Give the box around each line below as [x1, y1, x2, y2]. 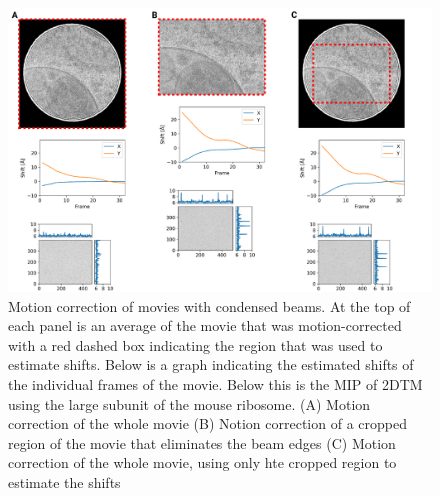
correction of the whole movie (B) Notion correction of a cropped [8, 413, 407, 434]
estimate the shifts [8, 471, 121, 492]
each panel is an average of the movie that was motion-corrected [8, 315, 402, 336]
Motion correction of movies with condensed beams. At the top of [8, 295, 411, 316]
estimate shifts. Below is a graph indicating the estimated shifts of [8, 354, 414, 375]
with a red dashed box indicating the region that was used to [8, 334, 383, 355]
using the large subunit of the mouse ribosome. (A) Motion [8, 393, 371, 414]
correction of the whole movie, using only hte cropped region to [8, 452, 397, 473]
